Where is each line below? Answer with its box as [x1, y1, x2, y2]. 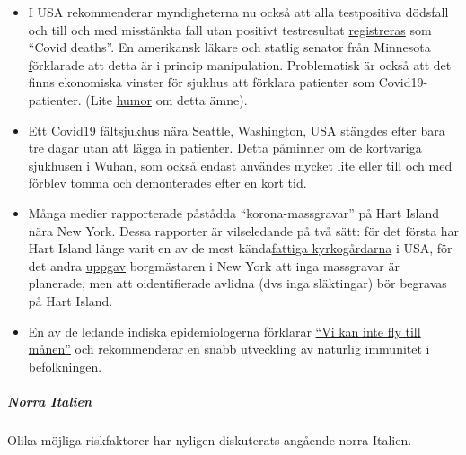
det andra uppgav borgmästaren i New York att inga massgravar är [28, 256, 400, 275]
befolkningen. [28, 356, 102, 375]
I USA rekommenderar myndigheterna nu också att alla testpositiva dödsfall [28, 3, 449, 21]
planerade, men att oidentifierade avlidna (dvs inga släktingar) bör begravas [28, 274, 447, 293]
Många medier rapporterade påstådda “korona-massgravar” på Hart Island [28, 203, 439, 222]
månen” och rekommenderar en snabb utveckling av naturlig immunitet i [28, 339, 430, 358]
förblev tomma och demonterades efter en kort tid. [28, 173, 307, 192]
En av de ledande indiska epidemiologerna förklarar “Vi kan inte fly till [28, 321, 421, 340]
